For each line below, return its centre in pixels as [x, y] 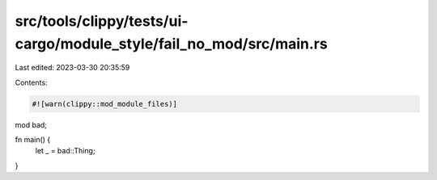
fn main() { [33, 140]
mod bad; [31, 124]
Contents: [31, 82]
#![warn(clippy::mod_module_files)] [105, 104]
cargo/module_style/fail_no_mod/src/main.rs [171, 44]
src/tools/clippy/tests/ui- [102, 21]
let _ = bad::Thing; [66, 151]
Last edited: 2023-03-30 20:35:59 [72, 68]
